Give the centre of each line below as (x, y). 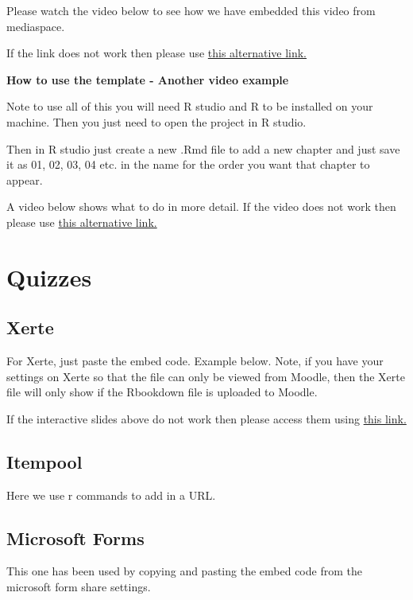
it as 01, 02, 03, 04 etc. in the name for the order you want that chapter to (188, 164)
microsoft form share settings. (79, 587)
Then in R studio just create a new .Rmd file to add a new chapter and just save (203, 148)
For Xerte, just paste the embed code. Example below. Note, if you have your (195, 361)
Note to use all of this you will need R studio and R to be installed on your (190, 106)
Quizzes (49, 277)
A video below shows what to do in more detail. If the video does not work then (201, 206)
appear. (25, 179)
